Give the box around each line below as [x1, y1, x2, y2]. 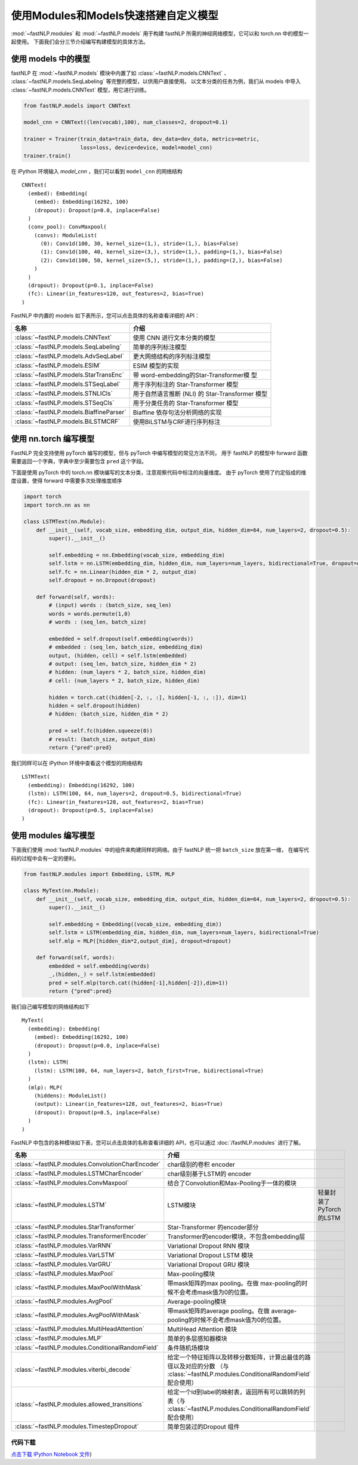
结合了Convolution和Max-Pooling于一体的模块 [167, 1179, 297, 1188]
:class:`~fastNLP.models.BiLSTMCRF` [14, 417, 121, 426]
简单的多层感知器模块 [167, 1335, 228, 1343]
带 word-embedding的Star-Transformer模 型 [132, 371, 258, 379]
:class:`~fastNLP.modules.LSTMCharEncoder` [14, 1169, 144, 1177]
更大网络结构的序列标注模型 [132, 352, 211, 360]
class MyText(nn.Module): [23, 888, 100, 894]
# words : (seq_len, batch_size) [48, 619, 147, 626]
